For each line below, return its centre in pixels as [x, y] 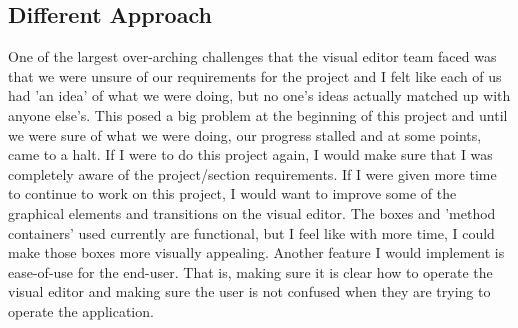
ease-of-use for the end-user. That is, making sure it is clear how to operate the [250, 271]
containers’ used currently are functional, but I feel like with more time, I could [251, 232]
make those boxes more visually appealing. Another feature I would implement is [256, 252]
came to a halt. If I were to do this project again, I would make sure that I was [250, 154]
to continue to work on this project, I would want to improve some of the [232, 193]
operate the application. [81, 310]
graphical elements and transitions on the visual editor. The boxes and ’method [252, 212]
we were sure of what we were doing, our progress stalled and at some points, [245, 134]
